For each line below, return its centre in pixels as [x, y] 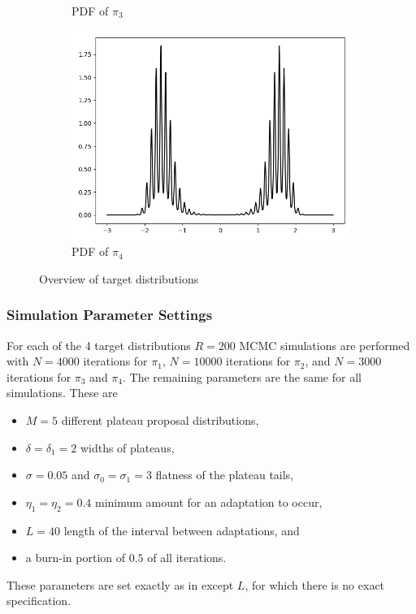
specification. [39, 601]
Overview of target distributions [119, 278]
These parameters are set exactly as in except [120, 584]
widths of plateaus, [127, 447]
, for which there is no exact [315, 584]
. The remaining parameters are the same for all [242, 376]
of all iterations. [187, 558]
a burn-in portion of [76, 558]
